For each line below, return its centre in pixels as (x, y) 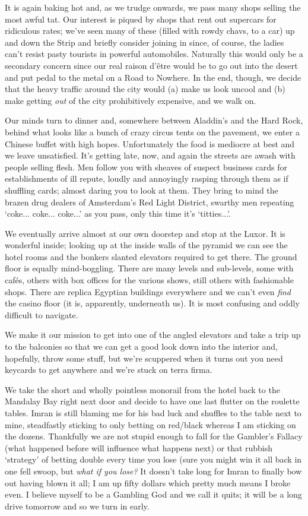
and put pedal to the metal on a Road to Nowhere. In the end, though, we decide (153, 77)
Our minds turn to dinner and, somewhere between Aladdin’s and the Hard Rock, (154, 120)
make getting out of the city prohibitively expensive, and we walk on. (131, 100)
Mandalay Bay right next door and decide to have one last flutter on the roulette (152, 401)
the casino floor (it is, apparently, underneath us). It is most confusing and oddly (152, 303)
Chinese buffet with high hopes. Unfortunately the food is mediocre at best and (150, 143)
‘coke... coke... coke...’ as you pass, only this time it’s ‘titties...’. (118, 213)
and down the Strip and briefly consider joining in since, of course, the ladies (145, 42)
